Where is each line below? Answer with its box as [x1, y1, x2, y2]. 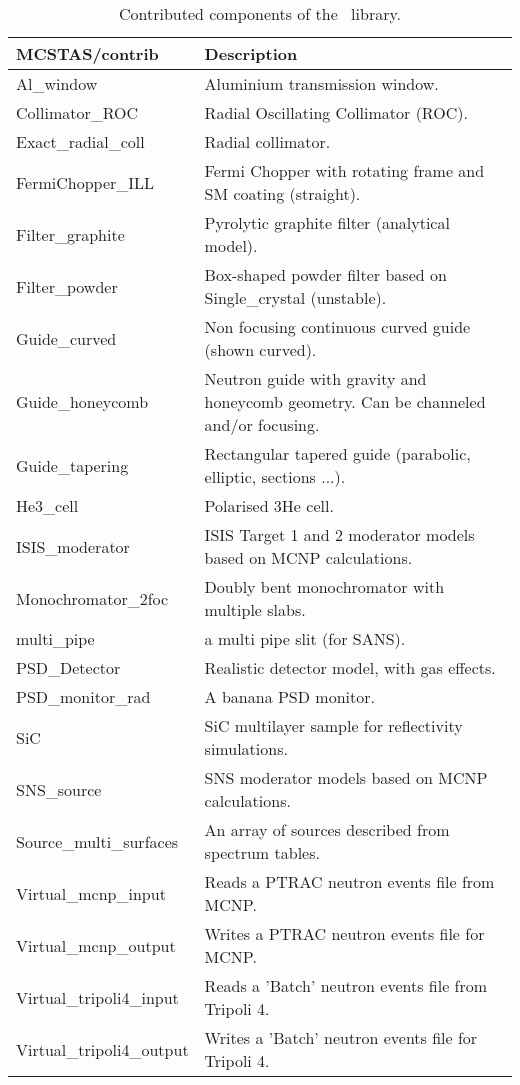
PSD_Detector [16, 656, 121, 679]
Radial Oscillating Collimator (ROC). [204, 101, 468, 124]
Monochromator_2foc [16, 586, 169, 610]
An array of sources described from [204, 818, 450, 841]
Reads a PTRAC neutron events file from [204, 870, 495, 893]
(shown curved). [204, 338, 317, 361]
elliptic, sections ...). [204, 465, 346, 488]
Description [204, 42, 298, 65]
